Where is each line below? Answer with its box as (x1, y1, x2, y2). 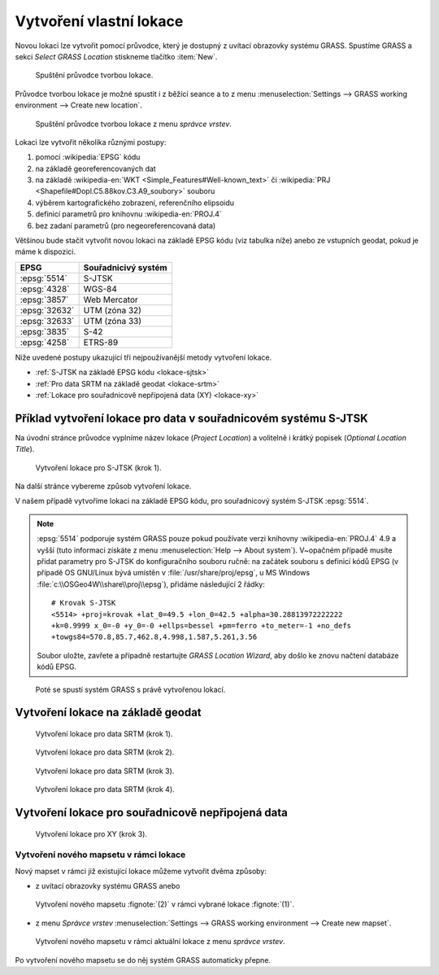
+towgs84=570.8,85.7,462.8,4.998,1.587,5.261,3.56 (51, 632, 258, 642)
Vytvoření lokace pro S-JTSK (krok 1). (35, 462, 162, 472)
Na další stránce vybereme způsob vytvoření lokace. (15, 481, 192, 492)
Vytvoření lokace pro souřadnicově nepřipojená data (15, 806, 288, 820)
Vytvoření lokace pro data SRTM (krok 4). (35, 785, 175, 794)
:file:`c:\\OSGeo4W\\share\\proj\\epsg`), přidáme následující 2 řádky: (37, 579, 266, 589)
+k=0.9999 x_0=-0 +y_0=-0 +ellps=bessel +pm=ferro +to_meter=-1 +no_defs (51, 621, 352, 630)
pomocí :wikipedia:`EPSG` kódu (35, 152, 141, 162)
